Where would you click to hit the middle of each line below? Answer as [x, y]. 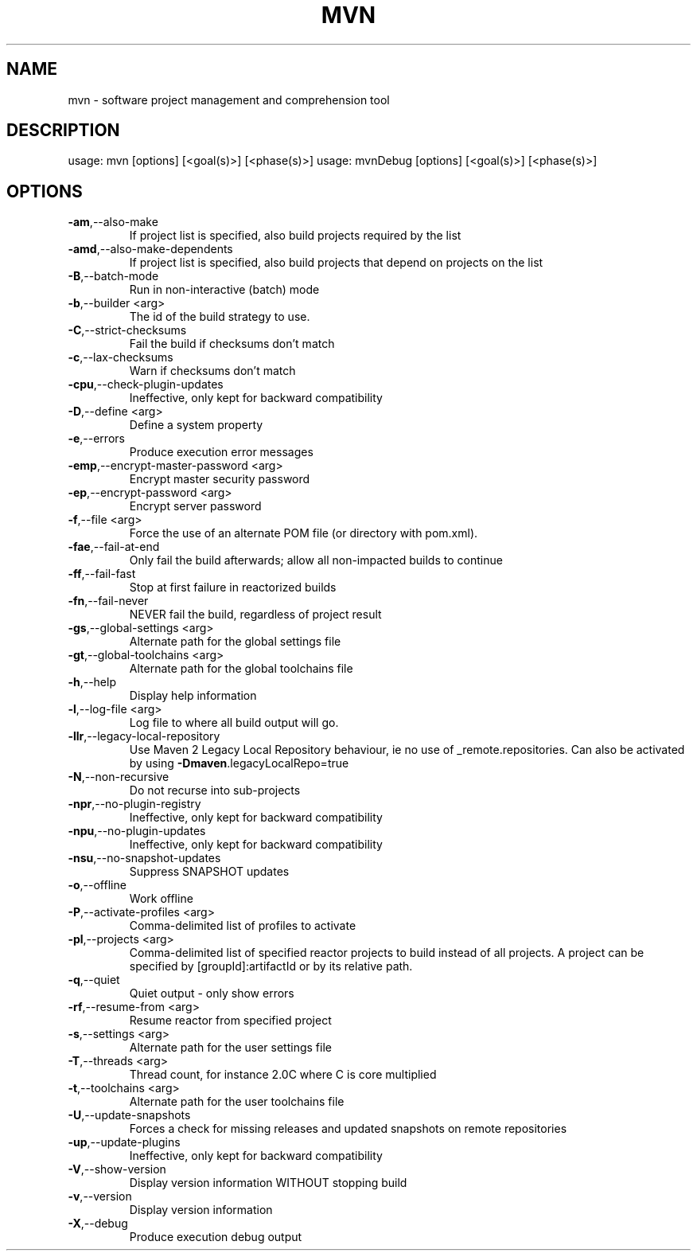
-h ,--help [92, 682]
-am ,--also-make [113, 222]
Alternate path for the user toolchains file [237, 1102]
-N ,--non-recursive [119, 777]
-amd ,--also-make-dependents [150, 249]
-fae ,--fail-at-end [114, 547]
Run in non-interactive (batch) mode [224, 290]
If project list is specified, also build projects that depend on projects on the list [336, 263]
